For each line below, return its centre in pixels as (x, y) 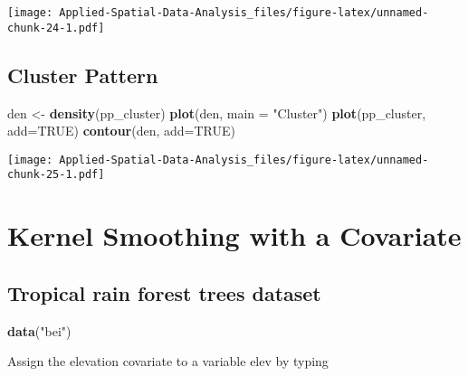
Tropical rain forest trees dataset (164, 292)
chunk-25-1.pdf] (56, 175)
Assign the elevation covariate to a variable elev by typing (168, 361)
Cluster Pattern (83, 75)
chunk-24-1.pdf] (56, 28)
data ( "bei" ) (39, 330)
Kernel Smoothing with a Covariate (234, 235)
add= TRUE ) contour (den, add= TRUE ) (122, 131)
